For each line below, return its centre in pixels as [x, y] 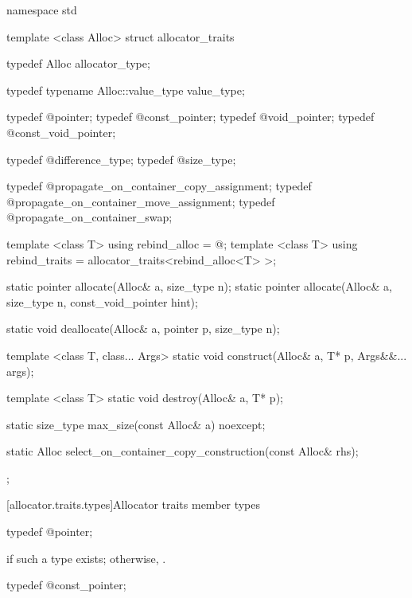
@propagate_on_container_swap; [89, 217]
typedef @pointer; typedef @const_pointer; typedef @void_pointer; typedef [190, 117]
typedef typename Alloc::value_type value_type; [126, 90]
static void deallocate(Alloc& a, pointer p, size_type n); [143, 328]
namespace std [42, 10]
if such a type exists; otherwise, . [86, 558]
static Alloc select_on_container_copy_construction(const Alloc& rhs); [183, 451]
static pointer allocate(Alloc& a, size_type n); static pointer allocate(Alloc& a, [199, 286]
